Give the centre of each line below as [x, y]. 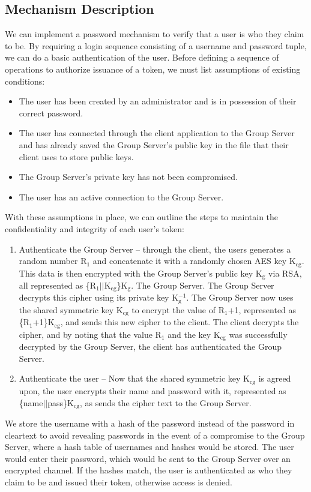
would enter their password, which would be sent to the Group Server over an [148, 458]
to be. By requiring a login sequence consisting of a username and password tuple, [156, 45]
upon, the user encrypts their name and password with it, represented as [152, 390]
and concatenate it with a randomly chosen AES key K [194, 261]
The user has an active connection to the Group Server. [121, 196]
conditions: [25, 81]
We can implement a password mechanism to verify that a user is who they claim [155, 34]
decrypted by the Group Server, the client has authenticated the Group [150, 346]
